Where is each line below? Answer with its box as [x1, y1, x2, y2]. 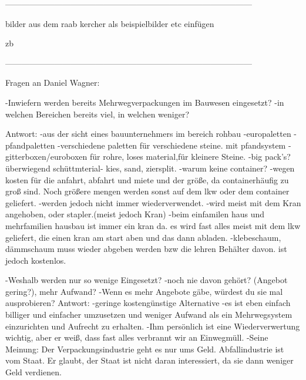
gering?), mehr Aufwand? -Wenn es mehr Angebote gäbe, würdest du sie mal [5, 285, 283, 297]
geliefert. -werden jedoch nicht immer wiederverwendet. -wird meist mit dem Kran [5, 196, 301, 209]
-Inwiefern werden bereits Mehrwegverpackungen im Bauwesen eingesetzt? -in [5, 96, 284, 108]
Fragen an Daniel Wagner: [5, 76, 100, 89]
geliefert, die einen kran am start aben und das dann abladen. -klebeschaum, [5, 231, 281, 243]
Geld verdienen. [5, 366, 62, 378]
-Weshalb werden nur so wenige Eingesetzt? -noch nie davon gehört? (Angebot [5, 274, 288, 286]
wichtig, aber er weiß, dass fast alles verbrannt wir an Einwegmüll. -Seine [5, 331, 268, 344]
